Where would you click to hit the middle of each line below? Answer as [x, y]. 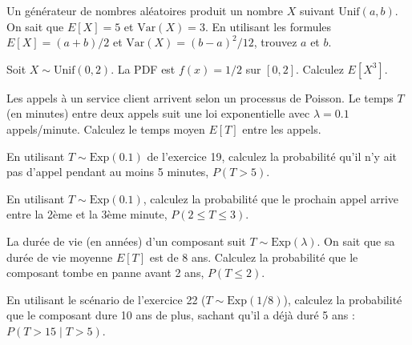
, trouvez [275, 42]
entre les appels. [282, 128]
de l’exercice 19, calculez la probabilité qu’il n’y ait [272, 156]
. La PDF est [143, 68]
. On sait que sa [356, 241]
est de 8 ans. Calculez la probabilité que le [254, 257]
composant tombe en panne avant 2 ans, [105, 273]
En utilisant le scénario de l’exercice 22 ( [106, 299]
